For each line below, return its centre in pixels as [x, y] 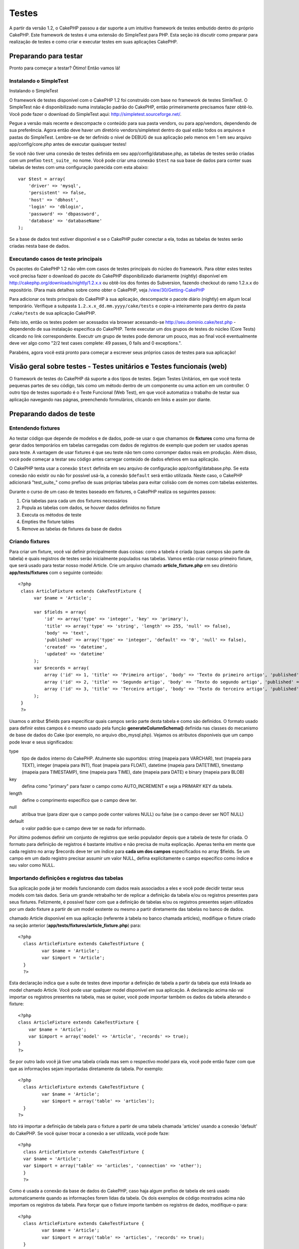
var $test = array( [42, 179]
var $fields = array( [60, 612]
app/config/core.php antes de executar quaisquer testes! [68, 144]
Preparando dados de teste [52, 414]
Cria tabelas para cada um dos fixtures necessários [75, 501]
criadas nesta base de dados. [40, 246]
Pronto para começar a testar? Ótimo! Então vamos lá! [65, 68]
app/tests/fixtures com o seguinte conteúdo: [56, 573]
